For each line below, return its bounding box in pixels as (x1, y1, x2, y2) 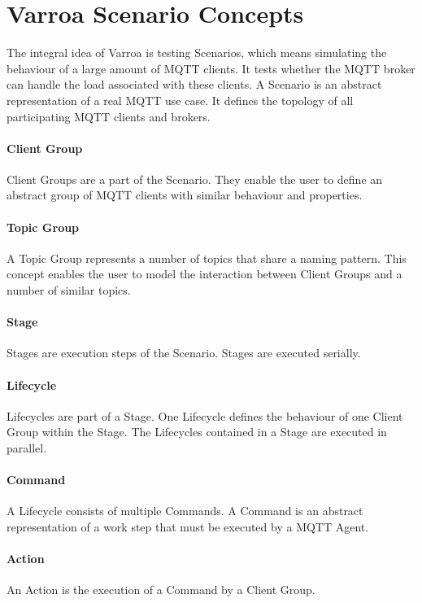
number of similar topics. (7, 282, 131, 299)
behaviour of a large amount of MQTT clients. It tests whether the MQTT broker (7, 59, 415, 76)
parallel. (7, 439, 47, 457)
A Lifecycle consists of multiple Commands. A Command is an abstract (7, 502, 363, 519)
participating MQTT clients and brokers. (7, 107, 211, 125)
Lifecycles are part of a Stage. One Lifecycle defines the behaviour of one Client (7, 407, 403, 424)
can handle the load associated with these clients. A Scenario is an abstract (7, 76, 382, 93)
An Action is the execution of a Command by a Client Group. (7, 581, 315, 598)
